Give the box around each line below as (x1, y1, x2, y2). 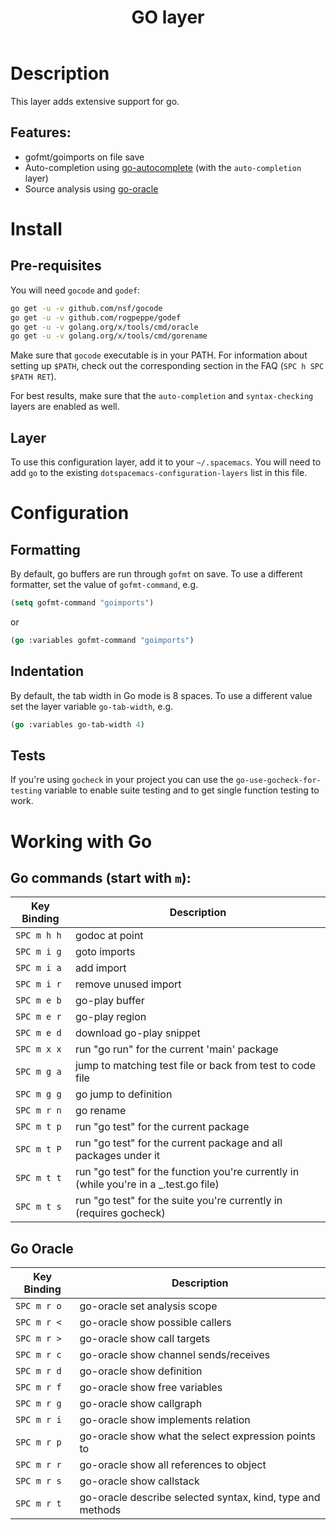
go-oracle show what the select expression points (79, 1429, 317, 1443)
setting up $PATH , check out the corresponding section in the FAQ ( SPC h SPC (10, 360, 325, 372)
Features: (10, 124, 72, 141)
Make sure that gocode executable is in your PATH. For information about (10, 349, 308, 361)
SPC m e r (15, 1011, 62, 1023)
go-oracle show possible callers (79, 1316, 232, 1330)
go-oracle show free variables (79, 1381, 223, 1395)
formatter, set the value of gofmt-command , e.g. (10, 579, 199, 591)
